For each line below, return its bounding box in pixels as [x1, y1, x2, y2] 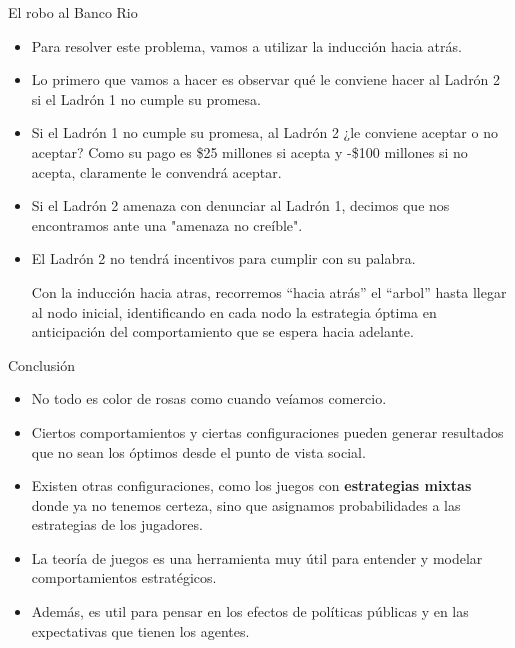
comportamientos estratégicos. [31, 567, 217, 588]
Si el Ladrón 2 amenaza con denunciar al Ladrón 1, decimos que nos [31, 195, 450, 216]
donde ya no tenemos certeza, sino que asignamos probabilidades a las [31, 494, 461, 515]
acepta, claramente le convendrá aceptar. [31, 161, 282, 182]
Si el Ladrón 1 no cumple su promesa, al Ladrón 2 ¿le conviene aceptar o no [31, 122, 498, 143]
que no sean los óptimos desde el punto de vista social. [31, 441, 366, 462]
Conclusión [8, 354, 75, 375]
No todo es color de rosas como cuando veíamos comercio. [31, 388, 387, 409]
